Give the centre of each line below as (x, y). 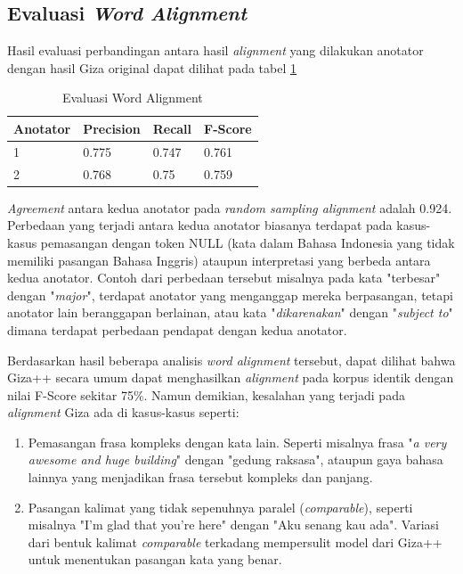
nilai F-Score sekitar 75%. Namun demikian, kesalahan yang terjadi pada (206, 394)
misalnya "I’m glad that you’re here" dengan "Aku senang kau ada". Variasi (233, 525)
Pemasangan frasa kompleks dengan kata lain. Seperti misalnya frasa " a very (237, 442)
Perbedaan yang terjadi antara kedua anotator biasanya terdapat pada (200, 225)
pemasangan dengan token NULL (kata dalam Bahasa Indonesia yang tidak (248, 242)
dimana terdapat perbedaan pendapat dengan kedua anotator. (177, 329)
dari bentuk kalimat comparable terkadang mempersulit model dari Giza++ (235, 541)
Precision (112, 128)
